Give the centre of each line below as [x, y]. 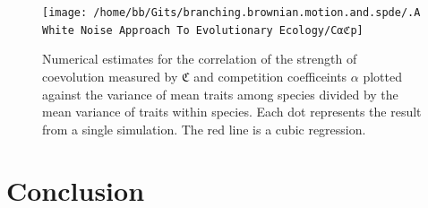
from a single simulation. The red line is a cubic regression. [204, 129]
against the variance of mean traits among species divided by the [220, 94]
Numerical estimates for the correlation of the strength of [200, 59]
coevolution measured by [110, 76]
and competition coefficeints [270, 76]
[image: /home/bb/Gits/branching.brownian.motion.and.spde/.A [231, 13]
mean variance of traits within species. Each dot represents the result [232, 112]
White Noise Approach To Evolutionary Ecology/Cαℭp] [203, 30]
